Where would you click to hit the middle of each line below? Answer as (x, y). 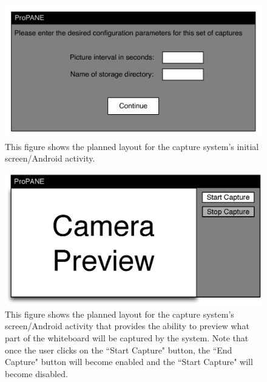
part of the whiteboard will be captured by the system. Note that (127, 337)
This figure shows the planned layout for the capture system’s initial (132, 146)
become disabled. (36, 373)
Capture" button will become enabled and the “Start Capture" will (129, 362)
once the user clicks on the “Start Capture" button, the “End (119, 350)
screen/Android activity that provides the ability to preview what (127, 326)
